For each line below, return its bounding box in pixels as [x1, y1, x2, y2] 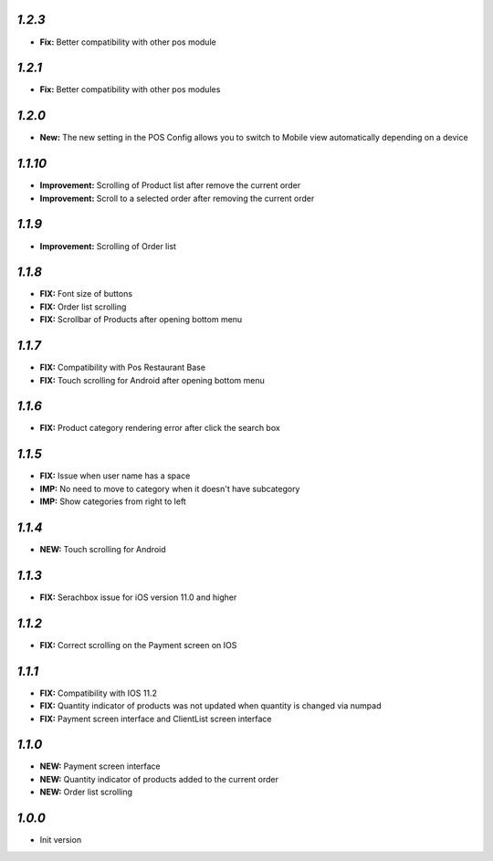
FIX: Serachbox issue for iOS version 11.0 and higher [39, 592, 237, 603]
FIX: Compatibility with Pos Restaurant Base [39, 362, 205, 373]
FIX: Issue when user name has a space [39, 470, 191, 481]
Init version [39, 835, 82, 845]
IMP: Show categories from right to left [39, 496, 186, 507]
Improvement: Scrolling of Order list [39, 240, 177, 251]
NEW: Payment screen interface [39, 761, 161, 772]
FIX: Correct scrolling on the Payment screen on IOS [39, 639, 237, 650]
